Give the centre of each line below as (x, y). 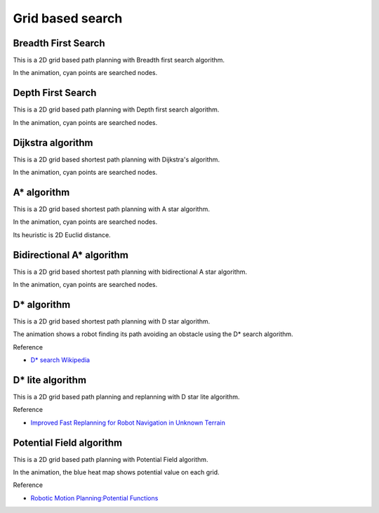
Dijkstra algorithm (53, 143)
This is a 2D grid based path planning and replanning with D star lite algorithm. (126, 397)
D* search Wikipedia (60, 360)
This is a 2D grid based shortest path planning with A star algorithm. (112, 209)
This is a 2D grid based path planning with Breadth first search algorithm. (119, 60)
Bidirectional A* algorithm (71, 255)
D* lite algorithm (50, 380)
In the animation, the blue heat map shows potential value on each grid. (117, 472)
